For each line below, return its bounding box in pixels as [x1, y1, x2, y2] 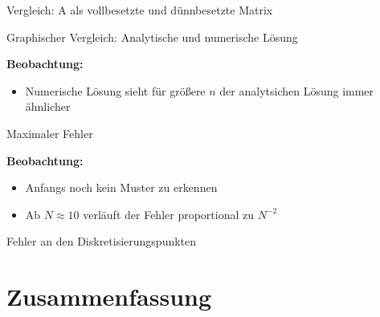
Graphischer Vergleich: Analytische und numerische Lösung [6, 28, 298, 45]
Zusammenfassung [6, 280, 212, 313]
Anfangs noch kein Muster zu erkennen [25, 179, 218, 196]
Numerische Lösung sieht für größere [25, 82, 206, 99]
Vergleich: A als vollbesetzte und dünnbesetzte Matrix [6, 2, 273, 18]
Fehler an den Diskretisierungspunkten [6, 233, 197, 250]
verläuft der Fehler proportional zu [83, 205, 255, 222]
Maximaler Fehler [6, 124, 93, 141]
